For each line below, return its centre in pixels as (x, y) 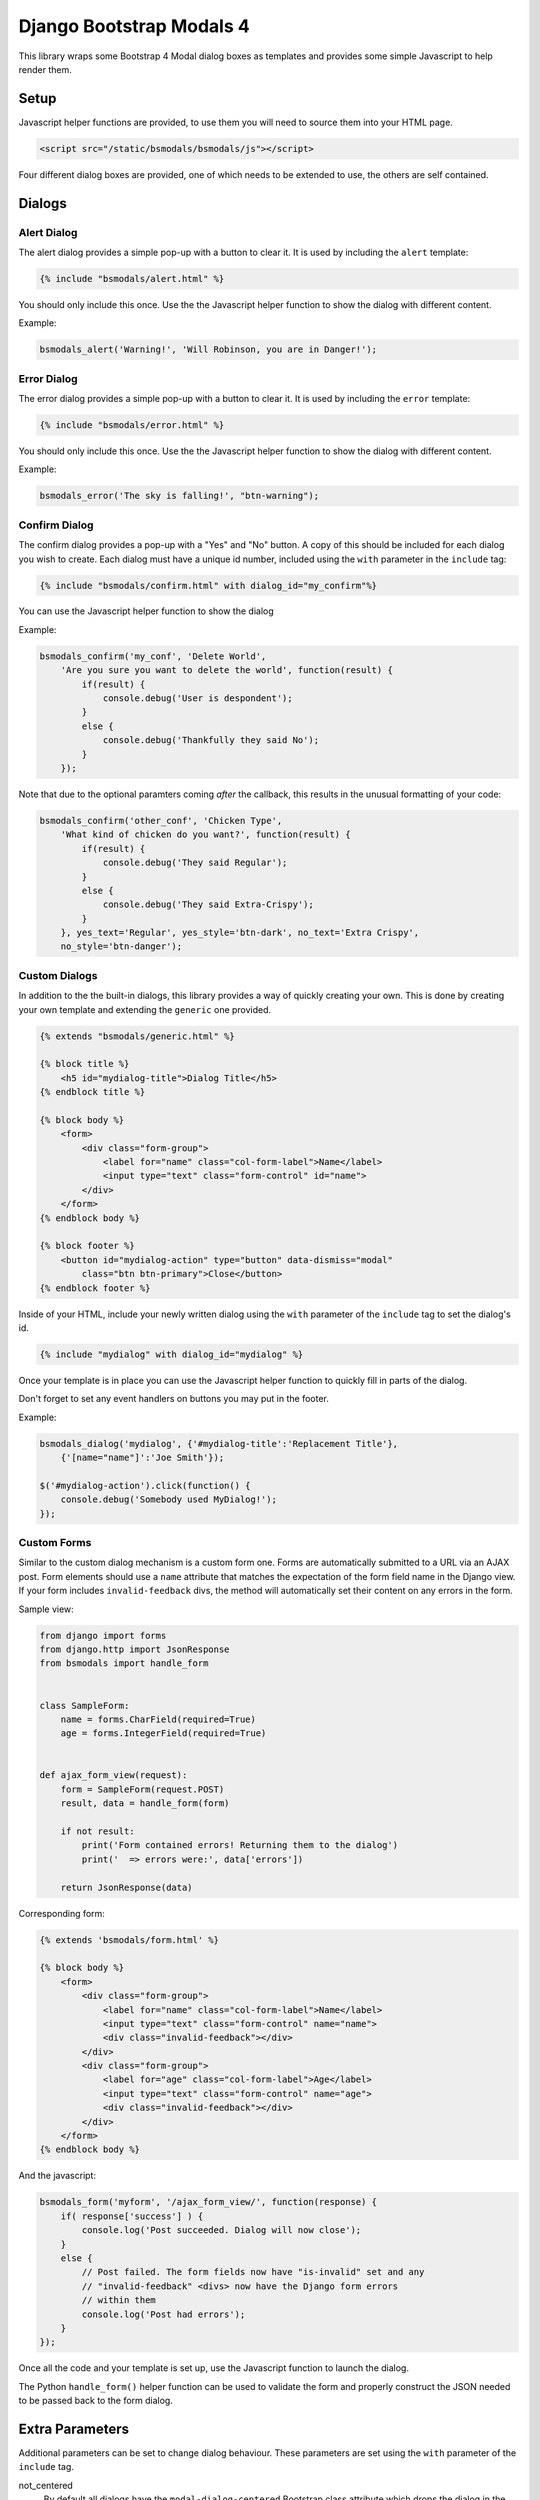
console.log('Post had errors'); (163, 2314)
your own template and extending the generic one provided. (145, 1009)
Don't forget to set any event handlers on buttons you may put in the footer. (174, 1399)
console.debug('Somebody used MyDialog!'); (168, 1499)
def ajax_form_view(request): (113, 1775)
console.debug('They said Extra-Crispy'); (208, 904)
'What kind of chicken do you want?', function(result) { (205, 834)
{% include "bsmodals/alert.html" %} (132, 278)
